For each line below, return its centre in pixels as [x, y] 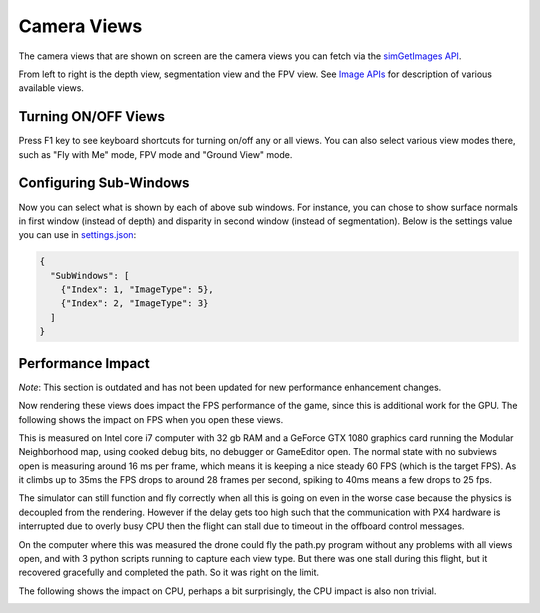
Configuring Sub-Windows [104, 183]
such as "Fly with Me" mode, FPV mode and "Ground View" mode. [155, 154]
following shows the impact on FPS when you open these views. [151, 419]
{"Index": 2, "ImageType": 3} [134, 303]
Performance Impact [84, 363]
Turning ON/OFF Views [91, 116]
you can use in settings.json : [77, 235]
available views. [51, 88]
